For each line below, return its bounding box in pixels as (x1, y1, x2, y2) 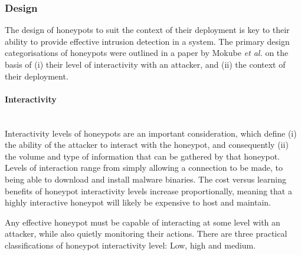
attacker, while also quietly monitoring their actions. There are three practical (5, 227, 287, 240)
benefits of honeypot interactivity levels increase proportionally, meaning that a (5, 184, 292, 197)
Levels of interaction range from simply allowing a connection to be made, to (5, 161, 283, 174)
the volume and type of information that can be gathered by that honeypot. (5, 150, 280, 162)
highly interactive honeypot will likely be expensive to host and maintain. (5, 196, 271, 208)
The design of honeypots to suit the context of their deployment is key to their (5, 24, 290, 36)
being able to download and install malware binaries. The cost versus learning (5, 173, 286, 185)
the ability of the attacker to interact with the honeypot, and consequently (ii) (5, 138, 289, 151)
